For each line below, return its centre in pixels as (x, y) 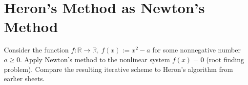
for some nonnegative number (196, 50)
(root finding (225, 59)
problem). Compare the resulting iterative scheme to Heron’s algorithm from (119, 69)
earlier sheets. (24, 78)
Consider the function (36, 50)
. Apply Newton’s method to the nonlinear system (95, 59)
